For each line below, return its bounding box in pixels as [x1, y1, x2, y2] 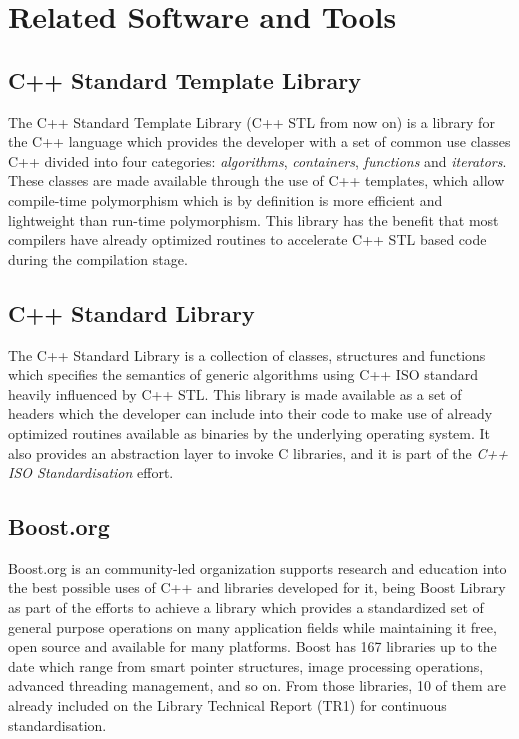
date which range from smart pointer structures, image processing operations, [8, 655, 484, 676]
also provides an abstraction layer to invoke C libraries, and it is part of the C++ [8, 442, 508, 463]
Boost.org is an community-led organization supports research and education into [8, 557, 507, 578]
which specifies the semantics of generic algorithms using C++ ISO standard [8, 364, 479, 385]
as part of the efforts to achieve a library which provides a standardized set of [8, 597, 484, 618]
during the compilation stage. [8, 248, 188, 269]
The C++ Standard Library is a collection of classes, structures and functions [8, 344, 486, 365]
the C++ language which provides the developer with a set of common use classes [8, 131, 511, 152]
